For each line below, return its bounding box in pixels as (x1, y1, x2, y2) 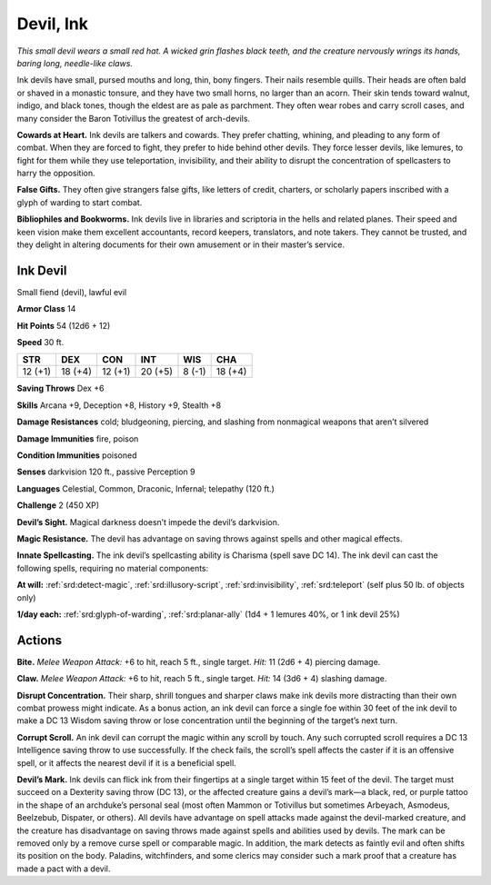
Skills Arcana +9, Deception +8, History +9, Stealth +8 (16, 400, 222, 411)
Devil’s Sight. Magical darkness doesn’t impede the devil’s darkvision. (16, 516, 280, 527)
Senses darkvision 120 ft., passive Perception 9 (16, 466, 195, 477)
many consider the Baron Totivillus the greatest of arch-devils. (16, 113, 250, 124)
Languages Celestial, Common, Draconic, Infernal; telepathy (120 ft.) (16, 482, 275, 494)
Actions (16, 632, 63, 648)
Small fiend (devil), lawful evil (16, 286, 127, 297)
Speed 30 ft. (16, 337, 65, 348)
